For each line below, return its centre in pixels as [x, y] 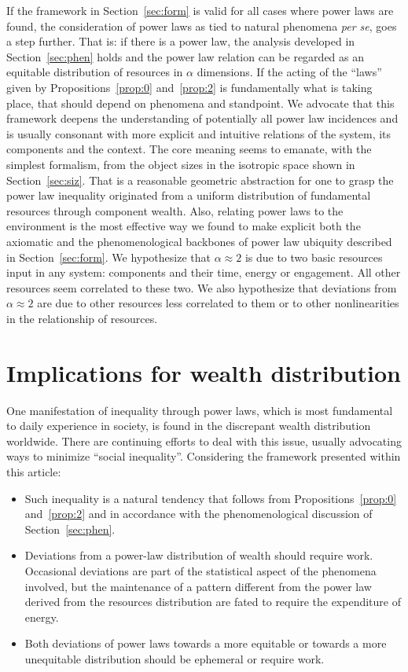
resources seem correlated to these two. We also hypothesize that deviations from [202, 287]
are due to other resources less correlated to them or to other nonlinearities [218, 303]
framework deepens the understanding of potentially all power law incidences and [202, 118]
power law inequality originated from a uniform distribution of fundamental [189, 195]
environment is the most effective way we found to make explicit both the [184, 226]
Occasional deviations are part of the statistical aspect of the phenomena [200, 570]
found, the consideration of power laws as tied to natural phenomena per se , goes [202, 26]
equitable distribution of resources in [95, 72]
